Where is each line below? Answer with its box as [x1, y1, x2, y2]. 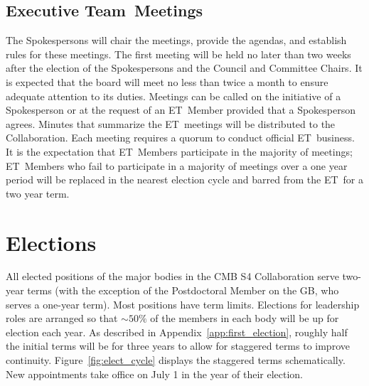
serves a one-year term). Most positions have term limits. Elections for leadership [6, 296, 360, 311]
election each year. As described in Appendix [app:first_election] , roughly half [6, 324, 348, 339]
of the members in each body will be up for [150, 311, 339, 326]
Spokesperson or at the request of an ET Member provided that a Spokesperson [6, 102, 356, 117]
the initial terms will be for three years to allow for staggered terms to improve [6, 338, 350, 353]
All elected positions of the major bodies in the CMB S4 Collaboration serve [6, 269, 339, 284]
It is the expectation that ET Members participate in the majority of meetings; [6, 144, 353, 159]
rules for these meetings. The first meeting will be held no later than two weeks [6, 46, 351, 61]
